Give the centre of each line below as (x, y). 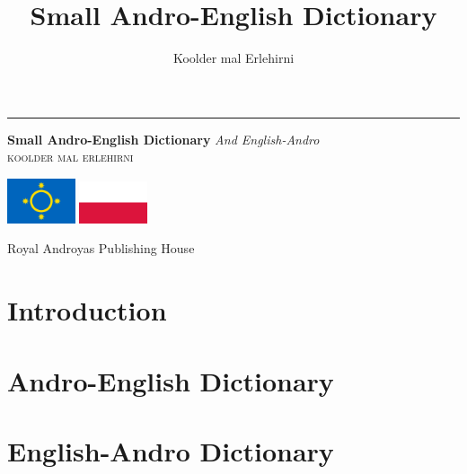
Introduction (87, 310)
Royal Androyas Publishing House (101, 248)
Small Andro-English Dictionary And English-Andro (163, 139)
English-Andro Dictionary (171, 450)
